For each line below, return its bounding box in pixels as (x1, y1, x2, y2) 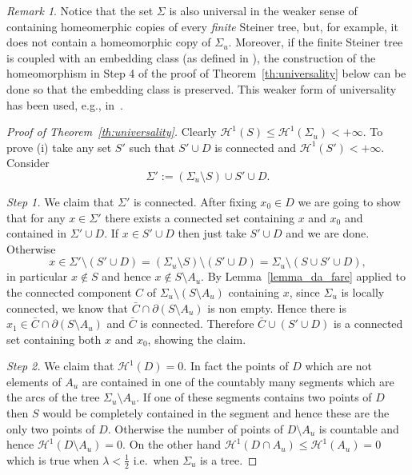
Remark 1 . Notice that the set (6, 2, 154, 18)
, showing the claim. (147, 330, 246, 347)
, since (289, 283, 320, 300)
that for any (6, 209, 66, 226)
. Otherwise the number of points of (107, 420, 283, 437)
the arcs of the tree (6, 389, 100, 405)
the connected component (6, 283, 132, 300)
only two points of (6, 420, 95, 437)
